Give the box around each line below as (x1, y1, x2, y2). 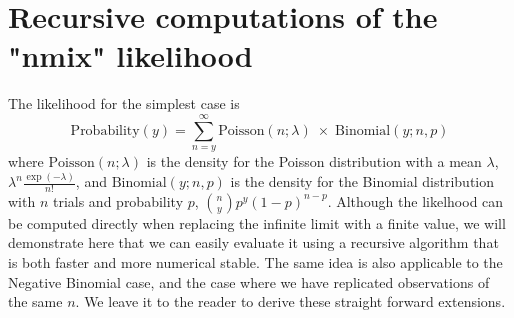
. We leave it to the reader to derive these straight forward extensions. (75, 291, 506, 312)
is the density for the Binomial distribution (230, 171, 495, 191)
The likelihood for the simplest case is (8, 93, 240, 114)
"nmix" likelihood (8, 35, 253, 76)
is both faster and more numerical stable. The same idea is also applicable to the (8, 252, 503, 273)
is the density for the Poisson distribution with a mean (146, 151, 482, 172)
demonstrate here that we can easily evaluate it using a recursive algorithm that (8, 232, 499, 253)
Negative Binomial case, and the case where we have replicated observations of (8, 271, 490, 292)
